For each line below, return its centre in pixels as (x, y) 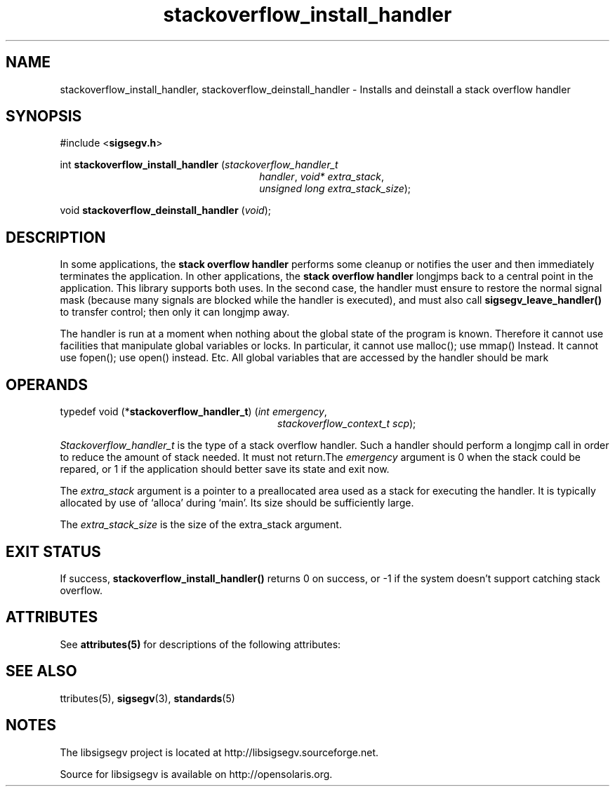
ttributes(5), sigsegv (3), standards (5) (147, 698)
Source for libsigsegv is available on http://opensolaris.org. (196, 774)
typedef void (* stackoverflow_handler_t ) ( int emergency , (193, 412)
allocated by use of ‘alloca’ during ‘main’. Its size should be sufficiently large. (237, 503)
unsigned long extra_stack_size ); (335, 189)
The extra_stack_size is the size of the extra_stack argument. (201, 525)
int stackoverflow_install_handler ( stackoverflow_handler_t (199, 165)
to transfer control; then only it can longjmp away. (175, 312)
